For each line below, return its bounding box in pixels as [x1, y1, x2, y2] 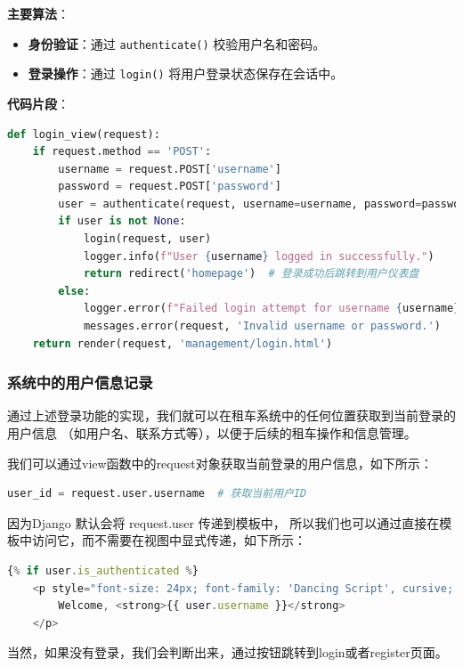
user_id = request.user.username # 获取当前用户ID [7, 487, 307, 500]
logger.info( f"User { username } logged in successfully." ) [83, 249, 435, 263]
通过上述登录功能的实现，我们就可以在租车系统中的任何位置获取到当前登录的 [7, 406, 456, 425]
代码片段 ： [7, 94, 69, 112]
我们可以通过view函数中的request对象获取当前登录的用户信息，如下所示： [7, 453, 433, 472]
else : [58, 284, 91, 297]
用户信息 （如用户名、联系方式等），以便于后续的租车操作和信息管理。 [7, 424, 417, 443]
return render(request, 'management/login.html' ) [32, 337, 333, 350]
